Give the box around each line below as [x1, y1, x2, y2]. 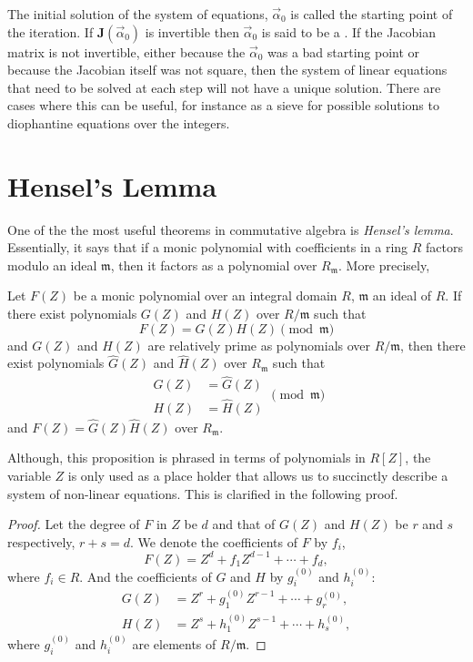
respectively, [7, 532, 75, 551]
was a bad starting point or [267, 42, 420, 61]
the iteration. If [7, 22, 94, 41]
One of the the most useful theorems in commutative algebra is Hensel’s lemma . [7, 219, 454, 239]
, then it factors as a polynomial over [110, 255, 317, 274]
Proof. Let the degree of [7, 514, 140, 534]
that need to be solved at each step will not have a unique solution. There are [7, 77, 441, 97]
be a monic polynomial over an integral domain [73, 286, 337, 305]
